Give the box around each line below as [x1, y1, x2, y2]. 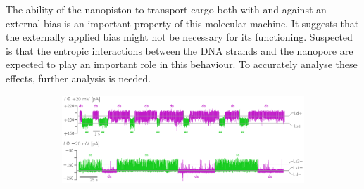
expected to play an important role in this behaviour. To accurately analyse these [6, 57, 358, 72]
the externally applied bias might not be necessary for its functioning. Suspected [6, 30, 353, 44]
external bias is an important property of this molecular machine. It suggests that [6, 15, 359, 30]
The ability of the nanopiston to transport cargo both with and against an [6, 2, 327, 16]
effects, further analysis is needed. [6, 70, 151, 85]
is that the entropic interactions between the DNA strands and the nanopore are [6, 43, 353, 58]
